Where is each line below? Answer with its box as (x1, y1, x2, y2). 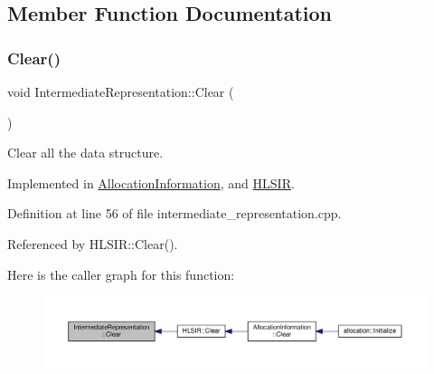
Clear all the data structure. (7, 143, 164, 162)
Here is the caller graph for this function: (7, 264, 235, 283)
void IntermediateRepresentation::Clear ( (7, 82, 234, 101)
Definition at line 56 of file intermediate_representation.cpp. (7, 204, 342, 223)
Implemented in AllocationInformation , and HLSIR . (7, 173, 295, 192)
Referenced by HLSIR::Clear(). (7, 234, 178, 253)
